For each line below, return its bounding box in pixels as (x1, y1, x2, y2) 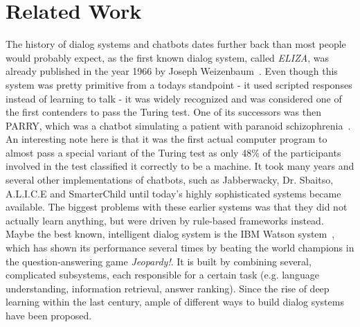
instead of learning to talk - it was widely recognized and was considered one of (6, 91, 342, 105)
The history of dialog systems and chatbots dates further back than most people (6, 37, 346, 51)
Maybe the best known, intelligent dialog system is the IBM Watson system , (6, 227, 335, 241)
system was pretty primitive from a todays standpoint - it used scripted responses (6, 77, 352, 91)
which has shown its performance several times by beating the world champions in (6, 240, 354, 255)
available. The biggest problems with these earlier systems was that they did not (6, 200, 348, 214)
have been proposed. (6, 308, 92, 322)
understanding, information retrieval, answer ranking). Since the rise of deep (6, 281, 330, 295)
